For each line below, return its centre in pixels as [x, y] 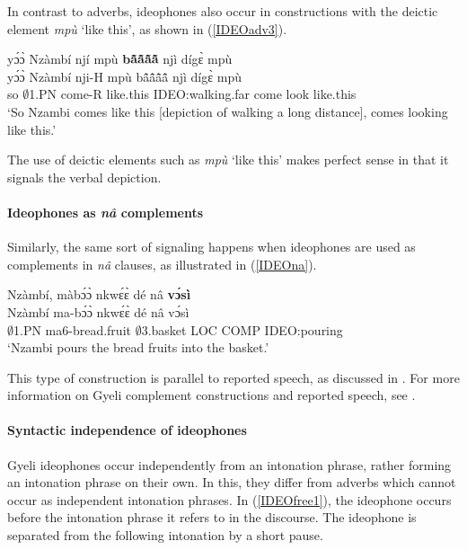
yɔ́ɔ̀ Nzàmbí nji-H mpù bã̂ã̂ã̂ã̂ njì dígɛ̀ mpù [124, 76]
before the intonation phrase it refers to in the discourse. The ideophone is [212, 517]
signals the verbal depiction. [84, 177]
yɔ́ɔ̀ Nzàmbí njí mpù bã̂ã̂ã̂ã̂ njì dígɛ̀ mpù [120, 59]
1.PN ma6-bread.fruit [72, 329]
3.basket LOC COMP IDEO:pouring [242, 329]
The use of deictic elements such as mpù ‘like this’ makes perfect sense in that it [228, 160]
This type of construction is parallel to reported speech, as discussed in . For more [233, 377]
